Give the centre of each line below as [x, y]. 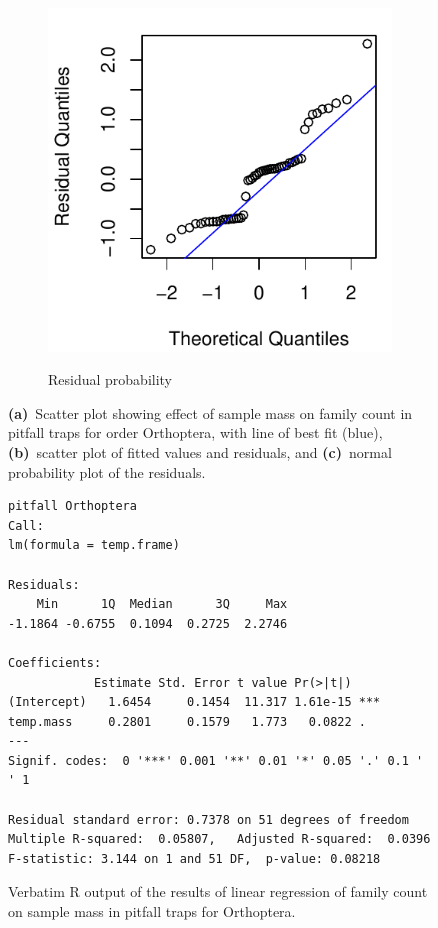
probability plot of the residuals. [107, 471]
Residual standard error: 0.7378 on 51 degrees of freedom [208, 819]
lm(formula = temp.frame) [94, 545]
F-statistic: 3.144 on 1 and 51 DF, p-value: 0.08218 [194, 858]
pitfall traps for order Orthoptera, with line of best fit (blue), [195, 432]
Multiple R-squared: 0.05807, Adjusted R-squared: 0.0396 [219, 839]
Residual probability [110, 379]
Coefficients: [55, 662]
